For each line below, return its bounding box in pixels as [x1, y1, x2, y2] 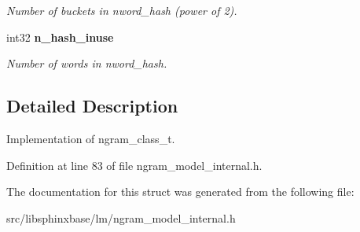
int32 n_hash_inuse [6, 28, 114, 45]
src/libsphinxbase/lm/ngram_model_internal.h [6, 209, 236, 226]
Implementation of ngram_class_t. [6, 130, 175, 146]
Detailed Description [6, 94, 178, 118]
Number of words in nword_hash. [6, 55, 167, 72]
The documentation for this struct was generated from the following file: [6, 183, 354, 200]
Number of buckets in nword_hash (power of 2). [6, 2, 237, 18]
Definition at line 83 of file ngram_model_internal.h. [6, 157, 263, 173]
